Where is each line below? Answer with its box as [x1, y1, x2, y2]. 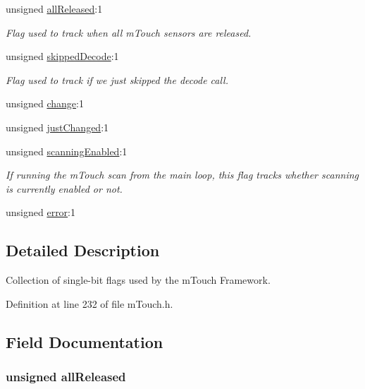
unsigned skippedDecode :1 [6, 49, 119, 64]
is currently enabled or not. [6, 181, 123, 196]
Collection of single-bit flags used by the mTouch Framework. [6, 273, 271, 287]
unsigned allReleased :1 [6, 1, 103, 16]
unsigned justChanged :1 [6, 119, 109, 134]
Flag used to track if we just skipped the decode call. [6, 72, 229, 87]
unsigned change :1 [6, 96, 84, 111]
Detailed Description [6, 239, 160, 261]
